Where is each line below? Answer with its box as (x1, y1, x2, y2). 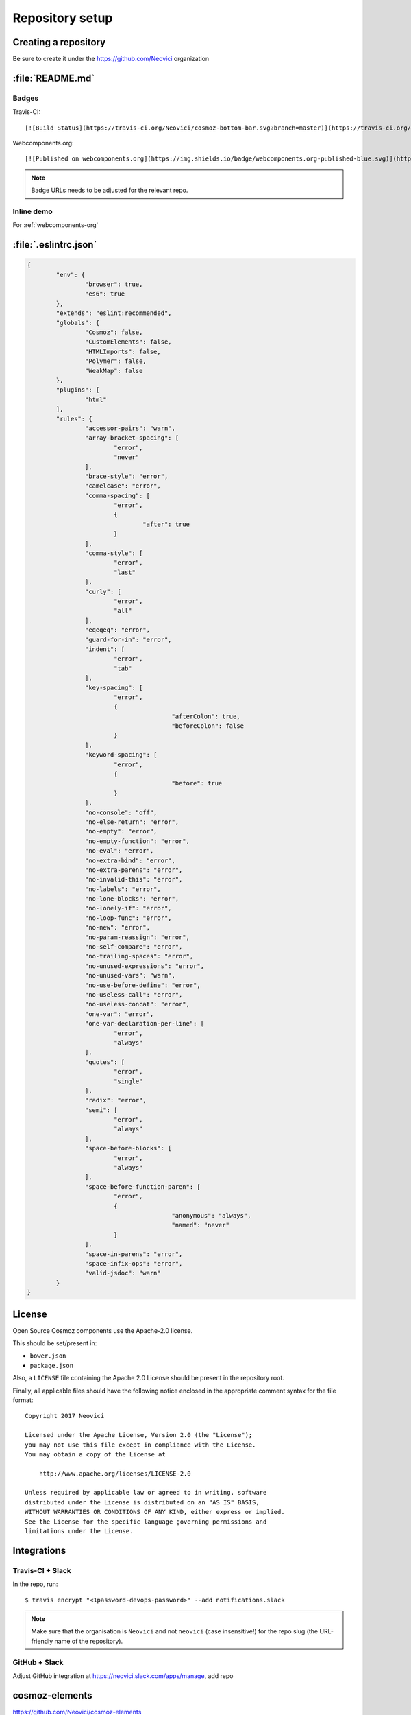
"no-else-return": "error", (84, 818, 179, 826)
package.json (29, 1362, 74, 1369)
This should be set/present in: (12, 1339, 97, 1347)
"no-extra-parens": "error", (84, 866, 183, 874)
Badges (12, 93, 39, 103)
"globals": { (55, 319, 100, 327)
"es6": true (84, 290, 125, 298)
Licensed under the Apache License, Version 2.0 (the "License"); (25, 1431, 253, 1439)
